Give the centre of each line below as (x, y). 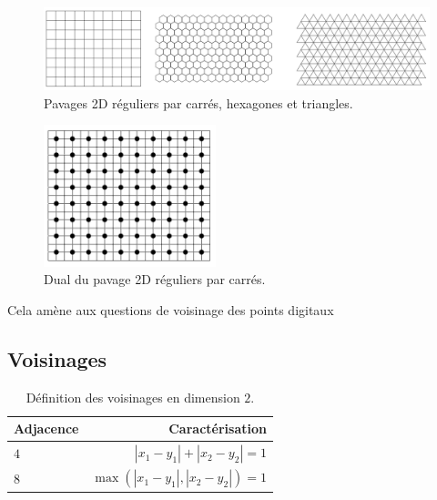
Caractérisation (218, 429)
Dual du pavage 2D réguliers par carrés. (155, 279)
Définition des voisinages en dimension (133, 397)
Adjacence (46, 429)
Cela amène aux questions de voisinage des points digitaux (171, 309)
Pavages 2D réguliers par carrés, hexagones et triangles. (198, 102)
